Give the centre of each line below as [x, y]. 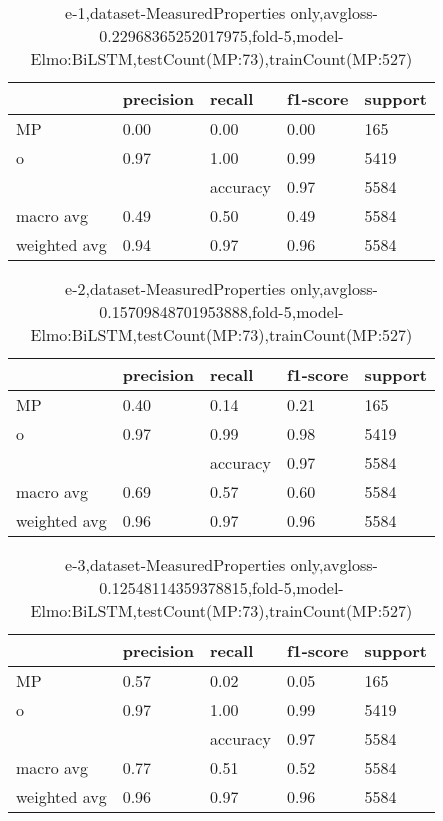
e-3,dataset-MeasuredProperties [175, 564]
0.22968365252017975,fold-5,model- [221, 35]
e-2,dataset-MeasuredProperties [175, 288]
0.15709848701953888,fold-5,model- [221, 311]
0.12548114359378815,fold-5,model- [221, 587]
